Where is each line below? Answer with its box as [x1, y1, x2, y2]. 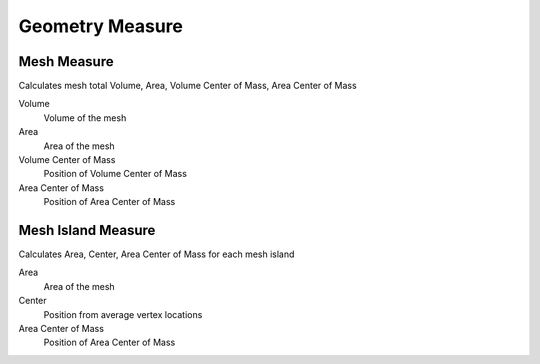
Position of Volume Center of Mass [43, 168, 187, 180]
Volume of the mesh [43, 111, 127, 124]
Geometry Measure [18, 15, 184, 37]
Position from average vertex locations [43, 308, 203, 320]
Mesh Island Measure [18, 222, 156, 239]
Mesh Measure [18, 53, 114, 70]
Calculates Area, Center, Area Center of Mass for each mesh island [18, 248, 295, 260]
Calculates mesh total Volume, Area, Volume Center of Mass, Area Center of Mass [18, 80, 357, 92]
